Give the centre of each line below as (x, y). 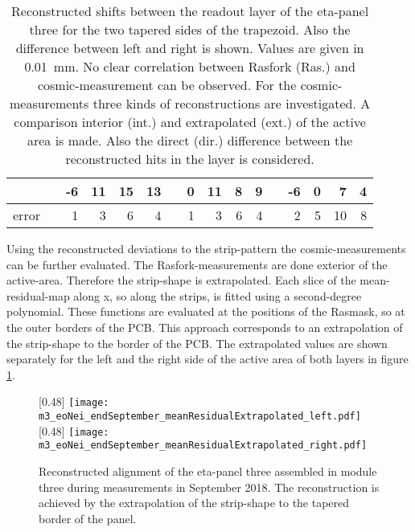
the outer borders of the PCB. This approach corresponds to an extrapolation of (205, 327)
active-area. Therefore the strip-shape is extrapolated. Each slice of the (181, 280)
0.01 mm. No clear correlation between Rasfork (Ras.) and (190, 66)
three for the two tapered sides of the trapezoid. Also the (190, 29)
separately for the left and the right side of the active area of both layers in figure (207, 359)
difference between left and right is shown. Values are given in (190, 48)
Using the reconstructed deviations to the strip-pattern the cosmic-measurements (206, 248)
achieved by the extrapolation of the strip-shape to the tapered (194, 503)
